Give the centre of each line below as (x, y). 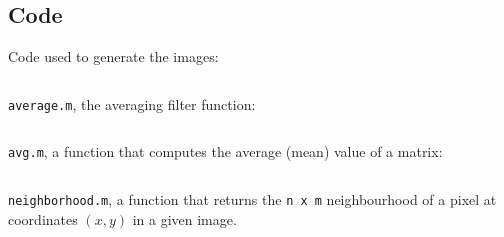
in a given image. (184, 218)
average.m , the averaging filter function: (132, 103)
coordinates (43, 218)
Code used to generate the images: (113, 56)
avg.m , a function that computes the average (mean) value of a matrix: (225, 151)
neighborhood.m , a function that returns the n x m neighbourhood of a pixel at (252, 199)
